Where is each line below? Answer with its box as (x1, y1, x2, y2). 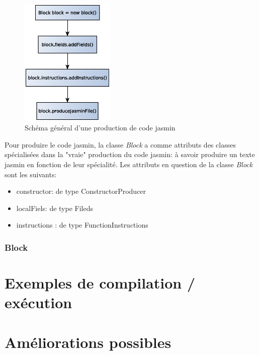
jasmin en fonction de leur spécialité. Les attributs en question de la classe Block (5, 159, 253, 169)
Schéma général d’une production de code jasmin (25, 122, 176, 133)
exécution (5, 292, 72, 313)
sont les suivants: (5, 169, 57, 179)
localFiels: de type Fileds (16, 202, 94, 213)
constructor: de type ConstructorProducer (16, 186, 146, 196)
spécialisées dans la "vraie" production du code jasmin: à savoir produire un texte (5, 149, 255, 160)
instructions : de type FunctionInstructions (16, 220, 148, 230)
